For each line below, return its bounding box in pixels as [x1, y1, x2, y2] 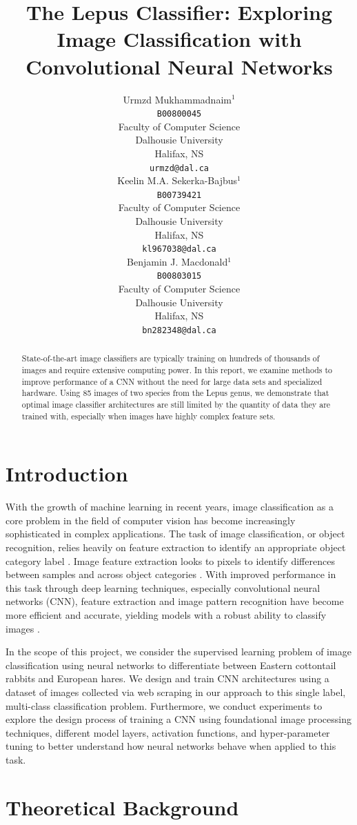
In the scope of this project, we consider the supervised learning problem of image [6, 644, 351, 659]
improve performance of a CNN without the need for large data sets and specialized [21, 375, 323, 387]
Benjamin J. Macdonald [127, 254, 228, 268]
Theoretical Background [6, 793, 239, 821]
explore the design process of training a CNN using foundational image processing [6, 712, 351, 726]
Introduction [6, 459, 128, 488]
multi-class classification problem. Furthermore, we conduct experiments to [6, 698, 323, 713]
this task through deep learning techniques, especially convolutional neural [6, 580, 320, 595]
